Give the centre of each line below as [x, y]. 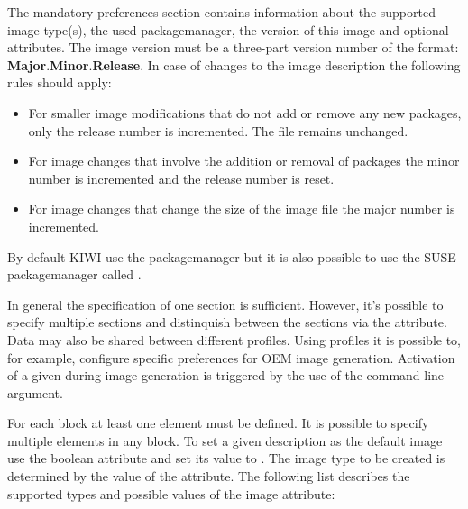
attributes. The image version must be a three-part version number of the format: [233, 47]
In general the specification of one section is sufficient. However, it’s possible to [225, 304]
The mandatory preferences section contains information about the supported [221, 12]
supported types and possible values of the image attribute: [171, 493]
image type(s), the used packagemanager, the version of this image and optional [228, 29]
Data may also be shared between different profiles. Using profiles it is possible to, [234, 339]
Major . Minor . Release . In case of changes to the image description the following [234, 64]
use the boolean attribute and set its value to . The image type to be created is [226, 458]
